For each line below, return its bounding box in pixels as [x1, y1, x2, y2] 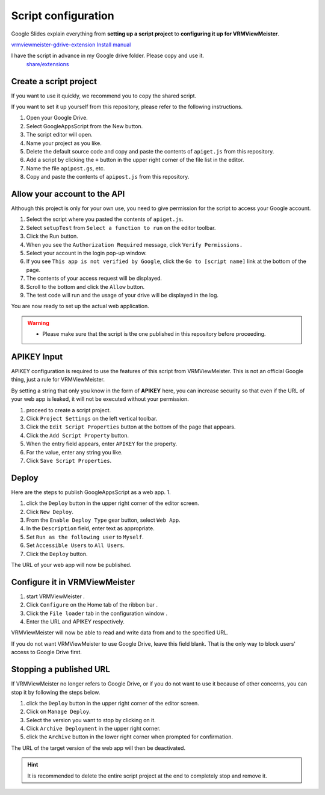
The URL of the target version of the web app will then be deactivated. [11, 744, 186, 752]
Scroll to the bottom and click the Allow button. [26, 283, 145, 290]
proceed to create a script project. [26, 406, 111, 413]
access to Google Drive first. [11, 649, 82, 656]
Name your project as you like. [26, 139, 102, 147]
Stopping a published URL [11, 664, 111, 675]
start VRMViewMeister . [26, 593, 85, 600]
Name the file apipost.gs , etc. [26, 164, 105, 172]
